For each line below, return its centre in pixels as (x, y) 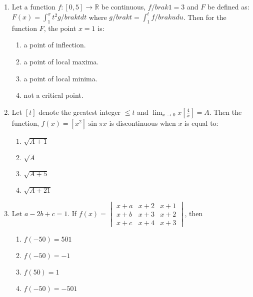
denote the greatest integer (80, 112)
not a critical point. (53, 95)
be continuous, (123, 6)
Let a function (33, 6)
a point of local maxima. (61, 62)
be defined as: (228, 6)
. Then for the (205, 17)
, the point (60, 28)
